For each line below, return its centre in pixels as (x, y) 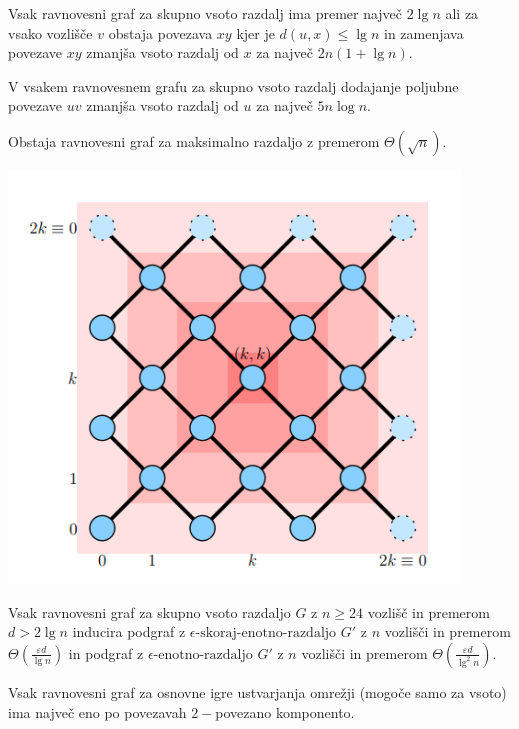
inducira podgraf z (129, 631)
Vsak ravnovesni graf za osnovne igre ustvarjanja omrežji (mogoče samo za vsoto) (257, 691)
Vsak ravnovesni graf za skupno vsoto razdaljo (149, 611)
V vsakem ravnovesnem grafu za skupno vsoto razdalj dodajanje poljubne (233, 85)
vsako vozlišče (50, 32)
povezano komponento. (285, 711)
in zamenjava (423, 32)
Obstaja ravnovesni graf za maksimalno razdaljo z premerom (194, 140)
